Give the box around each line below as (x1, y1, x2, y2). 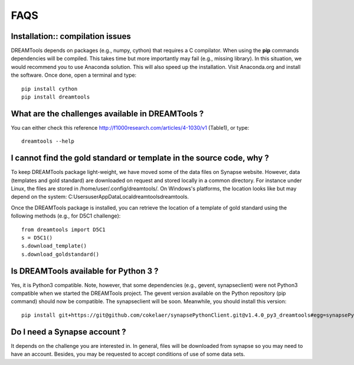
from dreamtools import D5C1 (21, 226, 106, 233)
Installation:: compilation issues (11, 31, 131, 41)
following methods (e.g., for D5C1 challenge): (11, 212, 121, 219)
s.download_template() (21, 242, 87, 249)
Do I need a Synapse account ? (11, 327, 126, 337)
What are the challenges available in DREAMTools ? (11, 108, 204, 119)
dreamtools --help (21, 138, 75, 144)
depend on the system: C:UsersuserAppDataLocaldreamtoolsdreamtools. (11, 193, 189, 200)
